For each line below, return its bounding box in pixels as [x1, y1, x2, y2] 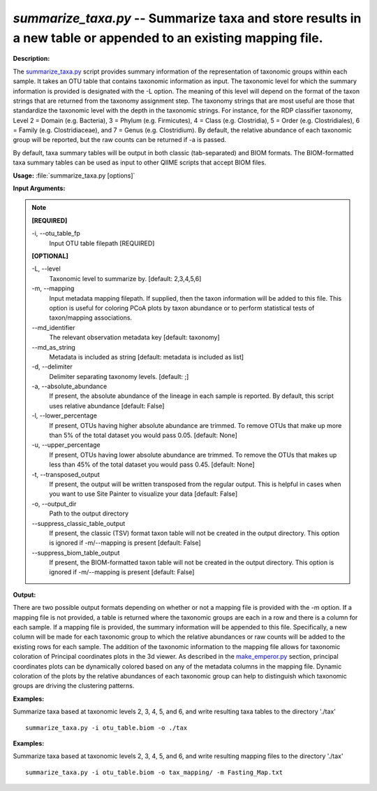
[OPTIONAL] [31, 252, 69, 260]
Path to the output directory [49, 509, 129, 518]
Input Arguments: [13, 184, 66, 192]
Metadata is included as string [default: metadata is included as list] [49, 352, 244, 361]
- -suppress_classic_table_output [31, 519, 126, 527]
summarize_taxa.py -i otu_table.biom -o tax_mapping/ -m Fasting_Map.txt [25, 768, 283, 776]
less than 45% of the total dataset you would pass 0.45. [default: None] [49, 460, 255, 469]
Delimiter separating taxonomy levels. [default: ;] [49, 372, 189, 380]
